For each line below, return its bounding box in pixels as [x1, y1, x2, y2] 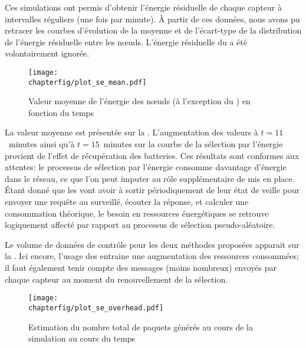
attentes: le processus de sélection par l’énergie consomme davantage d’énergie [5, 161, 287, 173]
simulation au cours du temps [28, 332, 136, 344]
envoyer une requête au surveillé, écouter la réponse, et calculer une [5, 195, 249, 208]
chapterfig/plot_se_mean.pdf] [28, 78, 147, 87]
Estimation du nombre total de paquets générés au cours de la [28, 320, 253, 333]
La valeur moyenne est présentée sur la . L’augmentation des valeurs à [5, 126, 258, 138]
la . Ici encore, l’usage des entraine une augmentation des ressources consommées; [5, 250, 299, 262]
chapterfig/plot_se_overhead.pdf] [28, 303, 164, 312]
